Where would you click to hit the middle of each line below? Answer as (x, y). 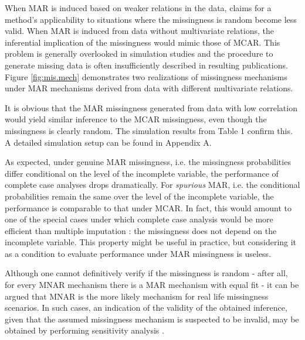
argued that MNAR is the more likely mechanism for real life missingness (137, 296)
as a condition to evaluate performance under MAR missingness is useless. (138, 253)
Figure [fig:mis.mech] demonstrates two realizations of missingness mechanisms (146, 76)
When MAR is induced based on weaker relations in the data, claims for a (138, 8)
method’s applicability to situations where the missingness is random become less (151, 19)
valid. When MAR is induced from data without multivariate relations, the (140, 31)
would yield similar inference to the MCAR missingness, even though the (136, 119)
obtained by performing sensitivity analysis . (84, 330)
